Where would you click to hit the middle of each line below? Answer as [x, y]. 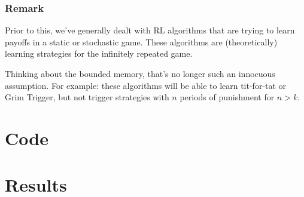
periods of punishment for [227, 97]
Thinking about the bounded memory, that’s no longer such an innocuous [140, 73]
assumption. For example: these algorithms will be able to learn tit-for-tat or [146, 85]
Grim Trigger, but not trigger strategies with [87, 97]
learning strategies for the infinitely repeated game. [99, 53]
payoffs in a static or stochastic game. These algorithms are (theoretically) [141, 41]
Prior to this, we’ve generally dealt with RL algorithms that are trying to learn [150, 30]
